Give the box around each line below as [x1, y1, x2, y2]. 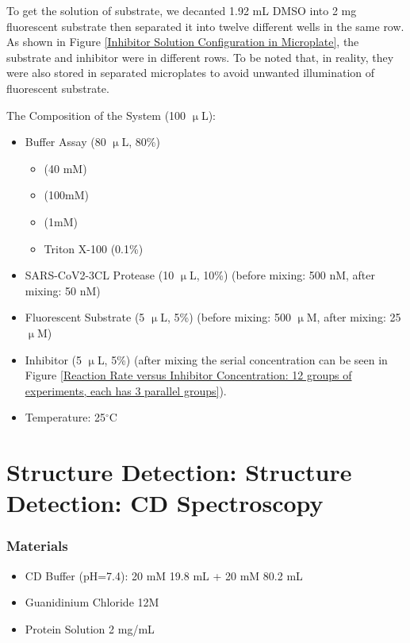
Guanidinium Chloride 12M [25, 594, 159, 610]
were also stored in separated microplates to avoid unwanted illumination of [6, 64, 375, 81]
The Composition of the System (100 [6, 106, 186, 123]
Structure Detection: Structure [6, 456, 352, 488]
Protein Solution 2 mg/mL [25, 620, 155, 637]
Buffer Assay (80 [25, 133, 106, 150]
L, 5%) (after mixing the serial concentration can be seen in [97, 351, 388, 368]
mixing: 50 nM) [25, 282, 101, 298]
